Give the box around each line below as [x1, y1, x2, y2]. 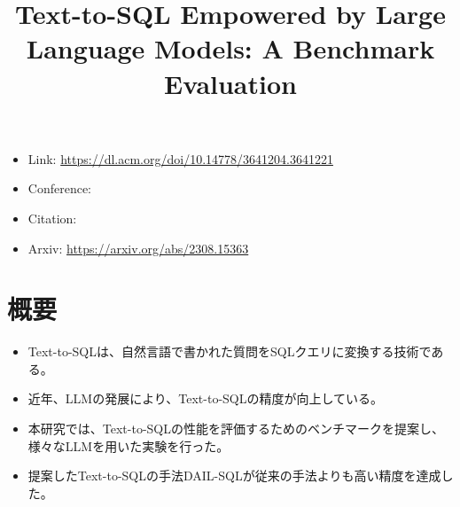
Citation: [27, 208, 77, 227]
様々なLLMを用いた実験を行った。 [27, 436, 230, 455]
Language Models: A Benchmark [26, 30, 435, 66]
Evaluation [164, 65, 297, 101]
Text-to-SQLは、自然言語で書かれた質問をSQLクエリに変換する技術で [27, 342, 432, 361]
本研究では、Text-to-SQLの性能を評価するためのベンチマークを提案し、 [27, 419, 444, 438]
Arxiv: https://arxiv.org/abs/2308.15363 [27, 238, 249, 257]
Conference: [27, 179, 92, 198]
